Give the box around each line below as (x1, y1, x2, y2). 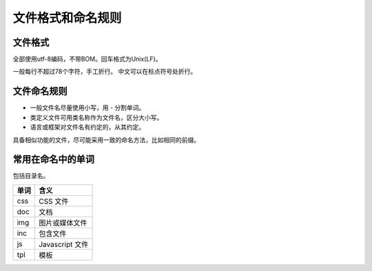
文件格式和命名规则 (12, 10, 122, 26)
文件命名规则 (12, 86, 68, 97)
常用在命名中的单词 (12, 154, 94, 165)
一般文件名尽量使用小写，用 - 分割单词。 (30, 103, 145, 112)
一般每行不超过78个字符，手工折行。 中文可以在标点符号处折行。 (12, 68, 197, 76)
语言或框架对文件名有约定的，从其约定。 (30, 123, 145, 131)
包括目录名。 (12, 172, 50, 180)
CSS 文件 (39, 197, 69, 206)
